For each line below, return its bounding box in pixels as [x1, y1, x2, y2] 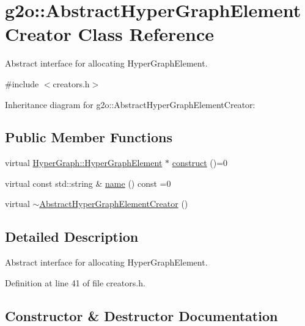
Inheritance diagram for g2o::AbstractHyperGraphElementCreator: [5, 98, 255, 110]
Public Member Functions [5, 128, 172, 147]
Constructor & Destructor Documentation [5, 306, 278, 325]
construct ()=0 [172, 156, 228, 169]
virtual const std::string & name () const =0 [5, 176, 171, 189]
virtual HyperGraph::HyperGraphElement [5, 156, 163, 169]
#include [5, 77, 39, 90]
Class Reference [78, 21, 215, 46]
